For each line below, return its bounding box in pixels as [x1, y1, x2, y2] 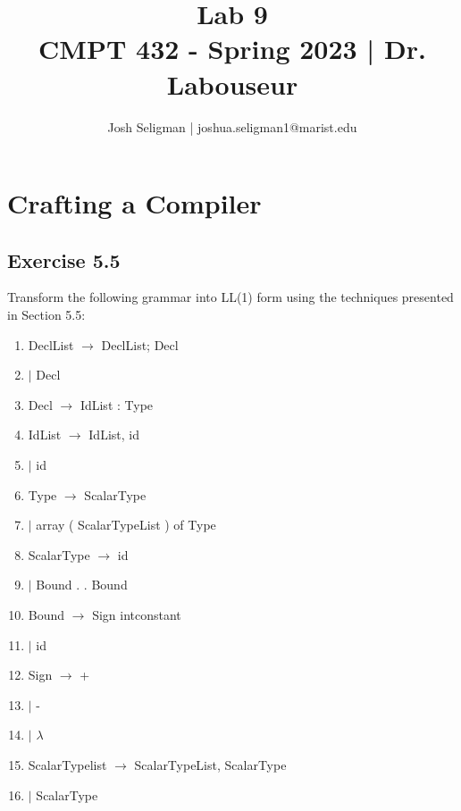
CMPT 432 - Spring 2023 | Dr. [38, 30, 426, 67]
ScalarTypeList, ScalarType [134, 755, 287, 773]
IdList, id [88, 425, 139, 444]
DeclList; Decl [101, 335, 179, 354]
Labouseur [166, 65, 298, 102]
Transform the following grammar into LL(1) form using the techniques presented [7, 288, 454, 306]
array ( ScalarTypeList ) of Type [36, 515, 216, 534]
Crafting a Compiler [7, 185, 262, 222]
